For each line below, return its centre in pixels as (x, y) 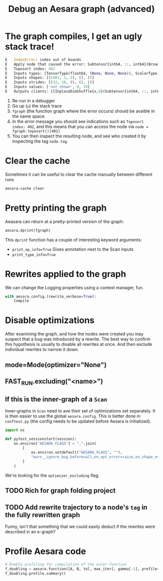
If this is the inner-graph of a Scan (56, 399)
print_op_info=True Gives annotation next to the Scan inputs (73, 249)
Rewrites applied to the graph (65, 274)
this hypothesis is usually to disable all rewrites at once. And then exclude (79, 344)
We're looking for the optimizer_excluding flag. (52, 475)
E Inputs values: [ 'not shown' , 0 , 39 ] (48, 87)
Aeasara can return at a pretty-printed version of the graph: (65, 221)
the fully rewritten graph (42, 515)
